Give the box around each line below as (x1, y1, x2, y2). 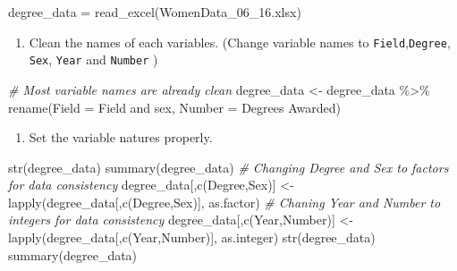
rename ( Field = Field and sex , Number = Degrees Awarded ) (8, 97, 341, 116)
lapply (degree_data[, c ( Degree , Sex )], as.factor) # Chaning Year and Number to (8, 192, 441, 211)
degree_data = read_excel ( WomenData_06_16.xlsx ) (8, 3, 301, 21)
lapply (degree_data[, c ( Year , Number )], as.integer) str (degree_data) (8, 228, 376, 247)
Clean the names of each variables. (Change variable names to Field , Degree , (29, 32, 451, 51)
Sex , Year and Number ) (29, 50, 158, 69)
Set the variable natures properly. (29, 128, 213, 147)
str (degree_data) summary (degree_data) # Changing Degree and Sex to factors (8, 157, 449, 176)
